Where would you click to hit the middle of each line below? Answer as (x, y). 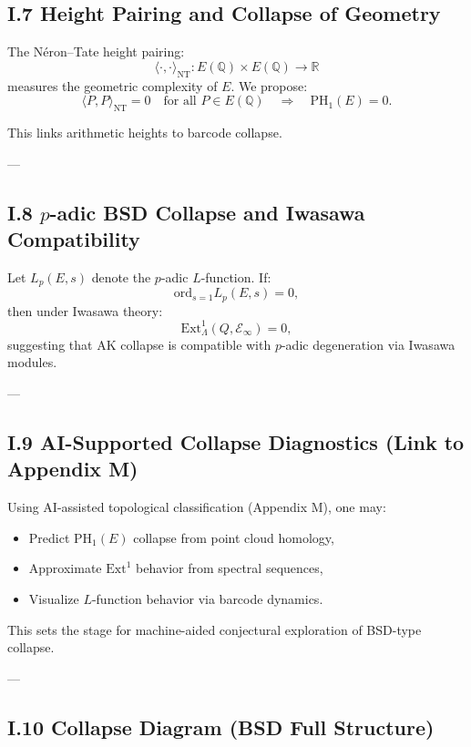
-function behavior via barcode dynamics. (207, 598)
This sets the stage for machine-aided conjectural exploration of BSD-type (215, 629)
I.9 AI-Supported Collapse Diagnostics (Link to (236, 441)
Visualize (54, 598)
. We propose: (269, 85)
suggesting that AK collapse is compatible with (139, 344)
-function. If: (236, 276)
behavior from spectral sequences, (229, 568)
